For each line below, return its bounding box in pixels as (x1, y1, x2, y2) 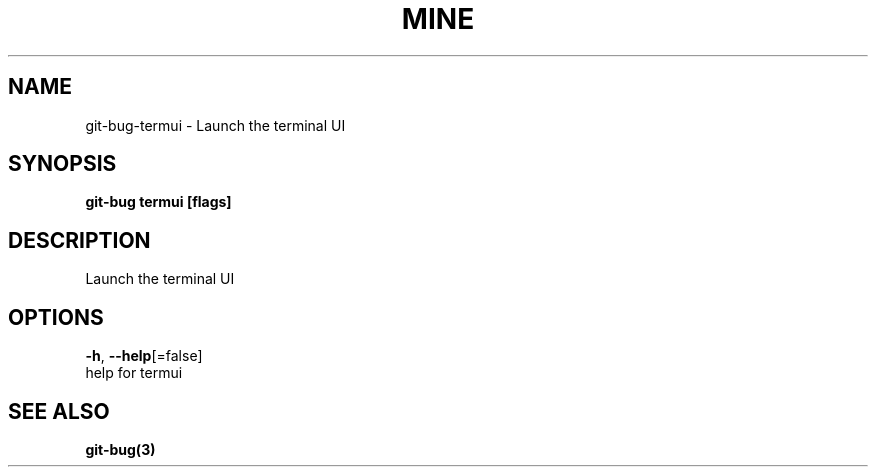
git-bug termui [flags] (85, 193, 232, 211)
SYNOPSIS (8, 151, 117, 177)
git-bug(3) (85, 440, 156, 458)
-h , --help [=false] (85, 347, 203, 365)
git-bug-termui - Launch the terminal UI (85, 116, 346, 134)
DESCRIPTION (8, 227, 151, 253)
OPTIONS (8, 304, 104, 330)
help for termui (85, 364, 183, 382)
